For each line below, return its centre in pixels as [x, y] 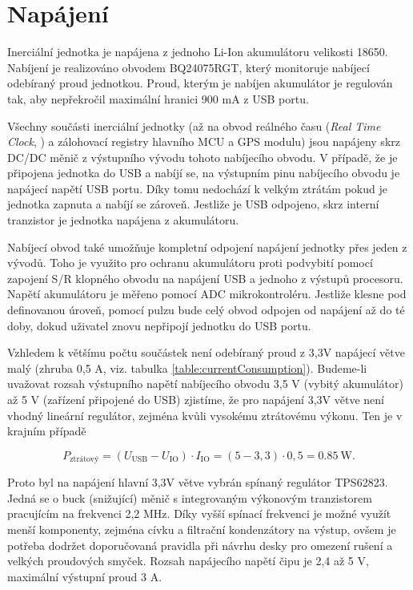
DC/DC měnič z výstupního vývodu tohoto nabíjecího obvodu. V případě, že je [202, 157]
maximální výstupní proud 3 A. [85, 576]
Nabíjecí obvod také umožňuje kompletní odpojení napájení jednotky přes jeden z [207, 247]
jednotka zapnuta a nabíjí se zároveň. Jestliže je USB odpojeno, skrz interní [193, 204]
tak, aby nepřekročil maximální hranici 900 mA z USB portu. [158, 98]
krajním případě [47, 431]
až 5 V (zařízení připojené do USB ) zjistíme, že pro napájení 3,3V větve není [196, 399]
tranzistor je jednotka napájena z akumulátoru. [123, 220]
